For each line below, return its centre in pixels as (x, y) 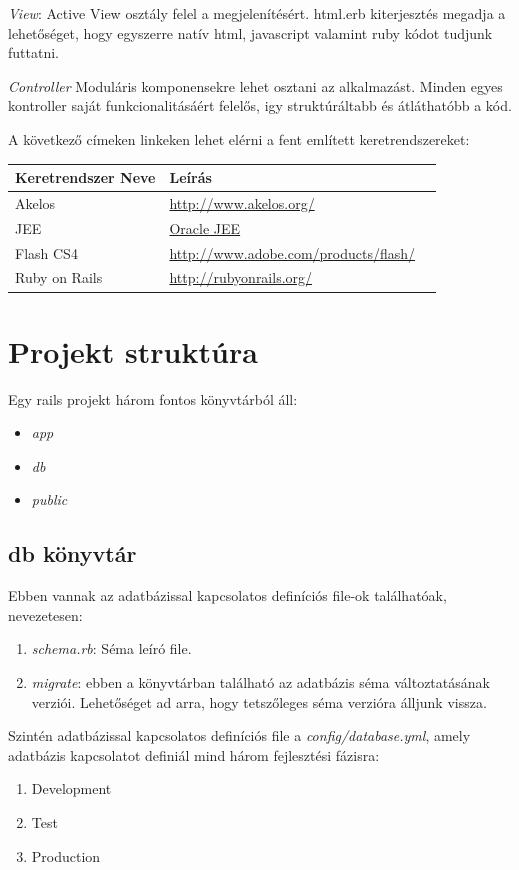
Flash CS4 (46, 252)
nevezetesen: (45, 614)
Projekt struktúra (133, 350)
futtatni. (33, 52)
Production (66, 855)
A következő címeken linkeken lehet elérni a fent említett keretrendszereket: (239, 138)
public (49, 499)
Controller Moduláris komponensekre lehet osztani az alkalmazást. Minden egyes (255, 85)
